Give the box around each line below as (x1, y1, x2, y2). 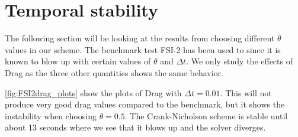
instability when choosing (5, 109, 97, 122)
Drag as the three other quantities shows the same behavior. (5, 66, 223, 79)
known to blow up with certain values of (5, 55, 151, 67)
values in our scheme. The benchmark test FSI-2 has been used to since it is (5, 43, 281, 56)
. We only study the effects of (186, 55, 293, 67)
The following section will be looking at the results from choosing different (5, 32, 275, 44)
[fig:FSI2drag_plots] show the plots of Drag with (5, 86, 182, 99)
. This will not (220, 86, 272, 99)
